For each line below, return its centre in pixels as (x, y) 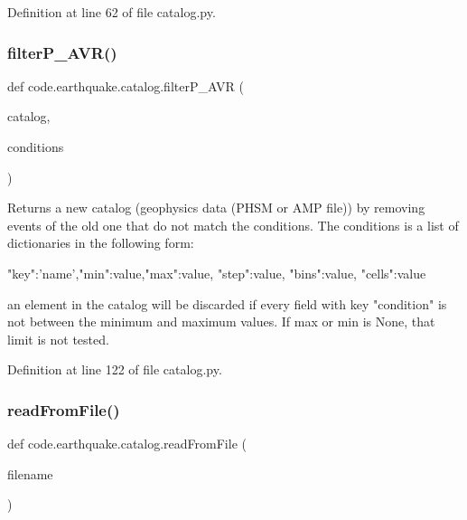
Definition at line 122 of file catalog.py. (115, 369)
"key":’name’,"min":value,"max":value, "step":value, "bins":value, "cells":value (217, 273)
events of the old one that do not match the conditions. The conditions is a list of (233, 225)
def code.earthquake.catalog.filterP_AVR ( (126, 85)
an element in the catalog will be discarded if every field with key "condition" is (227, 303)
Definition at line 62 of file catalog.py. (112, 12)
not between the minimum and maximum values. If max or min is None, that (221, 321)
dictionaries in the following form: (101, 243)
